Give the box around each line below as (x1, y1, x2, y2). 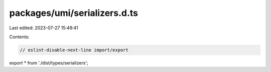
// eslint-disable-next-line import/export (20, 47, 129, 53)
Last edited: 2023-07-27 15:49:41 (9, 25, 79, 31)
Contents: (9, 34, 30, 40)
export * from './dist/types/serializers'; (9, 60, 88, 66)
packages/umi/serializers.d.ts (9, 7, 138, 18)
